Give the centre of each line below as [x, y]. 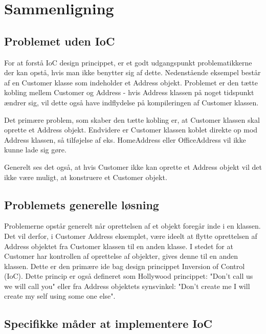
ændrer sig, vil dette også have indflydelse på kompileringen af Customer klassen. [131, 102]
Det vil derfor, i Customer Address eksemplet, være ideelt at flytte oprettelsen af [131, 236]
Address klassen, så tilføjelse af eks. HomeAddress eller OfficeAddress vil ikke [125, 139]
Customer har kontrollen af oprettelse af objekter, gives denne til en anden [121, 256]
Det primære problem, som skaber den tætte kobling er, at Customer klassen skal [132, 119]
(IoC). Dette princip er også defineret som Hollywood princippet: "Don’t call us [129, 276]
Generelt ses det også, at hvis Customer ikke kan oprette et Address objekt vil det [133, 166]
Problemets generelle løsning [82, 204]
